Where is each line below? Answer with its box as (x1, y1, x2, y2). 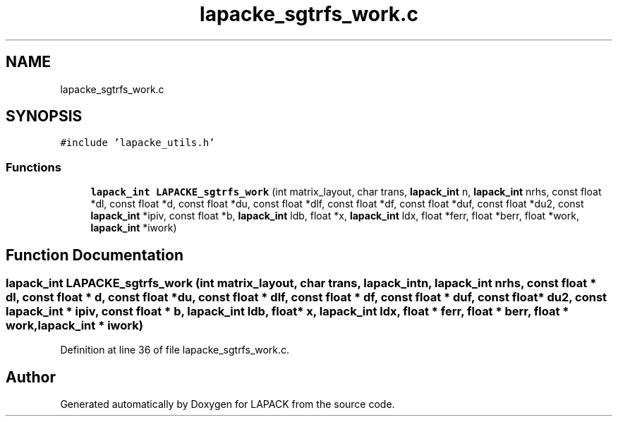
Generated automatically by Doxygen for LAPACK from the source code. (60, 398, 395, 411)
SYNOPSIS (6, 107, 83, 126)
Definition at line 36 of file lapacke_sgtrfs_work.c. (60, 344, 290, 356)
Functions (6, 159, 61, 174)
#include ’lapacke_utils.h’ (60, 137, 215, 149)
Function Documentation (6, 246, 183, 264)
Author (6, 368, 56, 386)
